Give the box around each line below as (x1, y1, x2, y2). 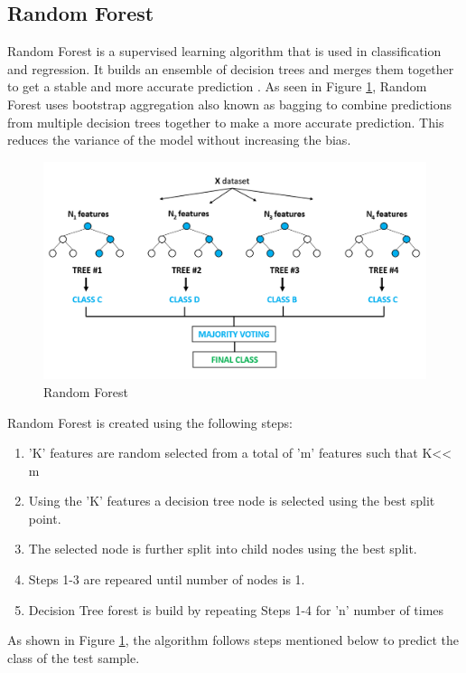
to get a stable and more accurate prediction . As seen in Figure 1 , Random (7, 77, 427, 96)
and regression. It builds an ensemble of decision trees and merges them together (7, 59, 454, 78)
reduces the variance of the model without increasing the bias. (7, 130, 351, 149)
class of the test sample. (7, 648, 140, 667)
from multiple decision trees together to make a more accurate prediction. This (7, 112, 444, 131)
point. (28, 508, 61, 527)
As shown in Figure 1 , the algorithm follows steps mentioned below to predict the (7, 630, 460, 649)
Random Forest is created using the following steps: (7, 412, 293, 431)
